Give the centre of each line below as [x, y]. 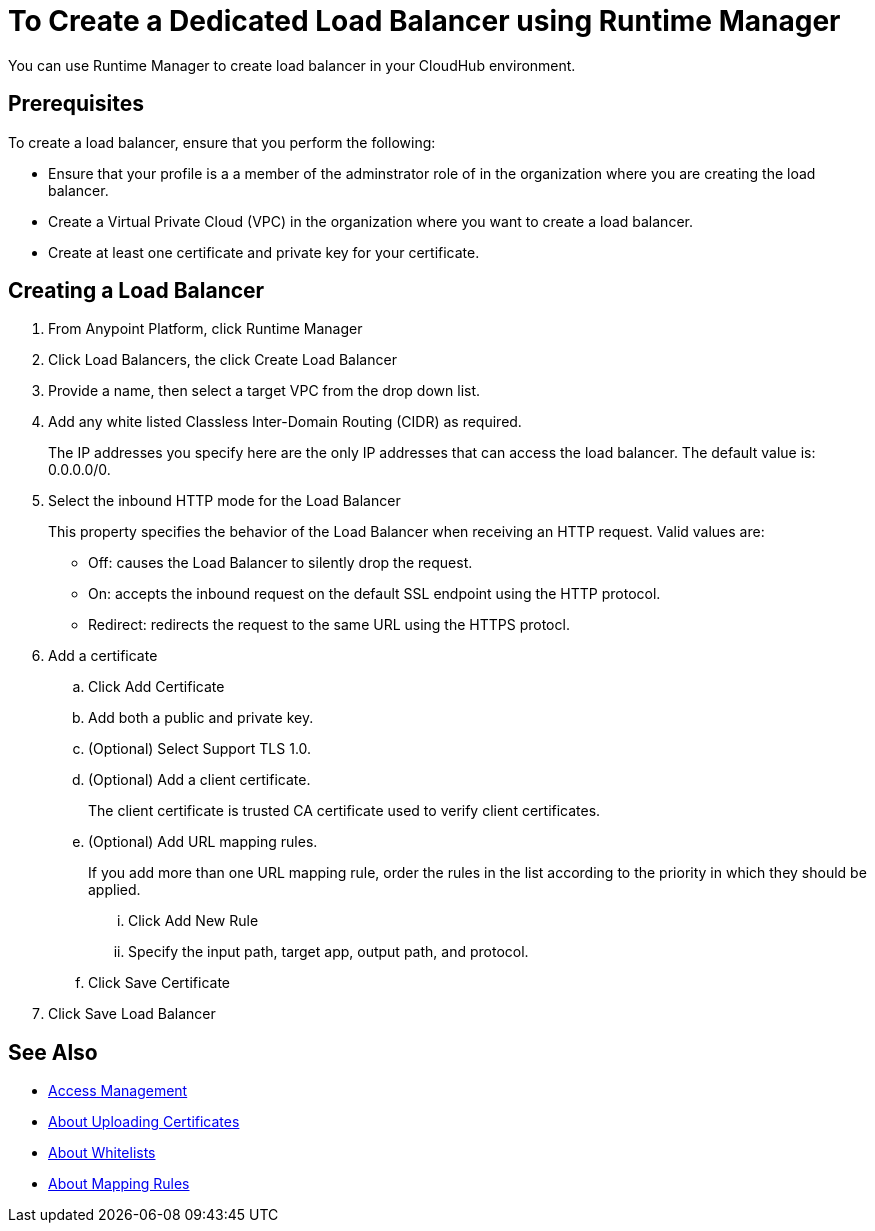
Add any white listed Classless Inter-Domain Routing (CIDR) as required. [285, 422]
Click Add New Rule [193, 921]
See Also [53, 1052]
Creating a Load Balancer [136, 291]
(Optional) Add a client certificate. [199, 780]
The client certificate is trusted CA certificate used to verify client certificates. [344, 811]
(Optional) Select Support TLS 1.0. [200, 749]
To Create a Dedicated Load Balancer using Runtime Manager [424, 21]
